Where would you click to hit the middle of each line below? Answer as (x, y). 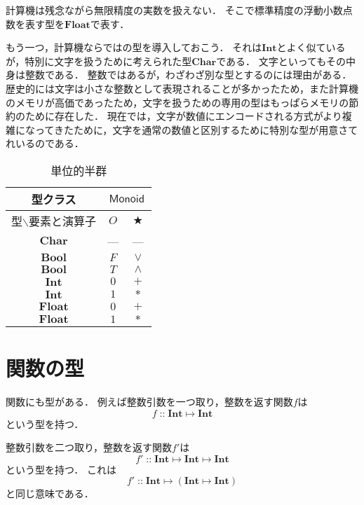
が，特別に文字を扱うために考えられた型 (99, 61)
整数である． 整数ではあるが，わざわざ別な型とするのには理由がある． (188, 75)
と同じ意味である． (50, 493)
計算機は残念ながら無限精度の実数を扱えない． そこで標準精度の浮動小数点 (179, 10)
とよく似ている (311, 47)
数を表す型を (35, 23)
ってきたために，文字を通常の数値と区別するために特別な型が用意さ (191, 129)
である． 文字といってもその (281, 61)
